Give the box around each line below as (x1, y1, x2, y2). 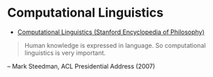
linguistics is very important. (24, 49, 106, 57)
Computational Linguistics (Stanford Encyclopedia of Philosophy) (17, 28, 205, 36)
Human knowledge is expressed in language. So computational (24, 41, 206, 49)
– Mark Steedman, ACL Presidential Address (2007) (7, 62, 156, 70)
